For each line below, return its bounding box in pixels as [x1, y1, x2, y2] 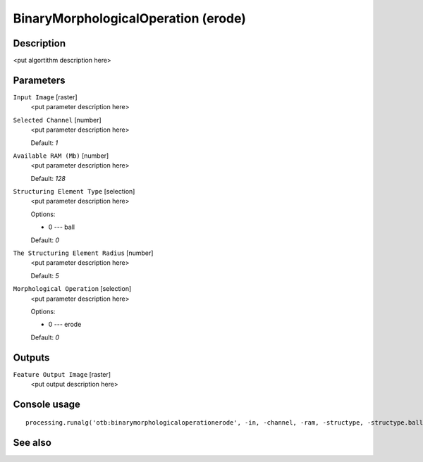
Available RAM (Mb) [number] [13, 151, 109, 160]
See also [13, 437, 52, 449]
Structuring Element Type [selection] [13, 187, 135, 196]
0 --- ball [48, 223, 75, 232]
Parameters [13, 74, 66, 86]
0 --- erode [48, 320, 82, 329]
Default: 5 [30, 271, 59, 280]
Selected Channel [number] [13, 115, 102, 124]
